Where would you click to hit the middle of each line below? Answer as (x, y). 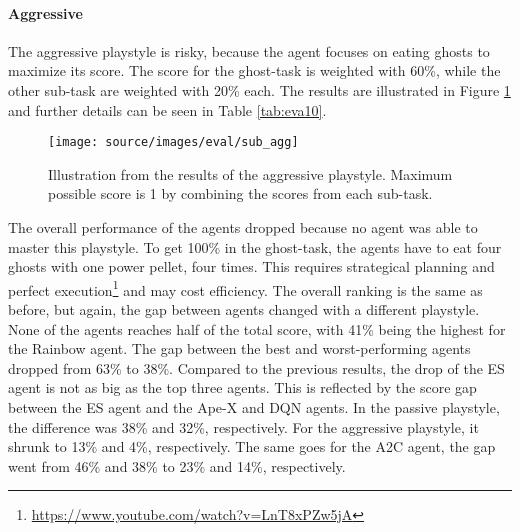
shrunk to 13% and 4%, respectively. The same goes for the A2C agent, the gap (252, 446)
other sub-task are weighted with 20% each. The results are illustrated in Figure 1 (259, 89)
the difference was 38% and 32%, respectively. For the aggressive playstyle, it (243, 426)
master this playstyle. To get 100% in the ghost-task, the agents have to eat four (255, 246)
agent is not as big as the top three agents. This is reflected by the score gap (242, 387)
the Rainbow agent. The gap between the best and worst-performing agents (239, 348)
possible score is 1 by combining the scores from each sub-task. (240, 193)
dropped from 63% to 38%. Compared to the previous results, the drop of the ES (256, 367)
